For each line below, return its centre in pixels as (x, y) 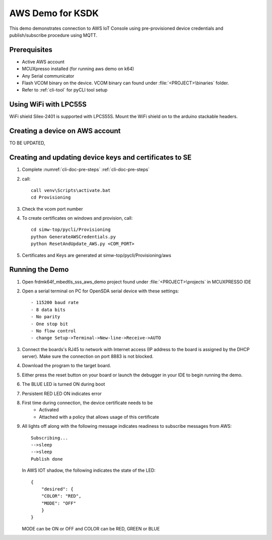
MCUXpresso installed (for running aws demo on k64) (78, 69)
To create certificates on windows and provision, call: (77, 218)
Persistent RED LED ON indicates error (62, 394)
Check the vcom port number (52, 209)
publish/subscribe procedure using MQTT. (53, 35)
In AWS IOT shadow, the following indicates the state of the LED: (89, 470)
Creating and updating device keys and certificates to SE (100, 157)
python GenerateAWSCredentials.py (73, 237)
